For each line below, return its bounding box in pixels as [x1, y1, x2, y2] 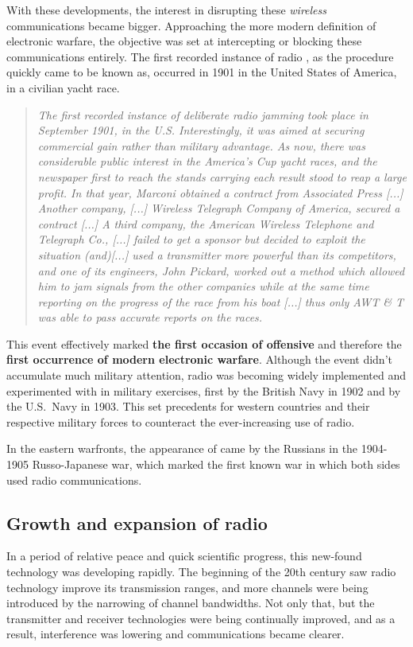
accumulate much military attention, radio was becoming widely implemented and [6, 367, 406, 384]
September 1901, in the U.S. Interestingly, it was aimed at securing [37, 122, 365, 138]
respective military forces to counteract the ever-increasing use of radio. [6, 413, 355, 430]
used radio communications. [6, 471, 142, 488]
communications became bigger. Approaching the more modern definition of [6, 17, 376, 33]
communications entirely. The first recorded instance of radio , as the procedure [6, 48, 394, 64]
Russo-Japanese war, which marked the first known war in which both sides [32, 456, 400, 473]
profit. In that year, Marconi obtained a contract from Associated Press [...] [37, 184, 403, 201]
